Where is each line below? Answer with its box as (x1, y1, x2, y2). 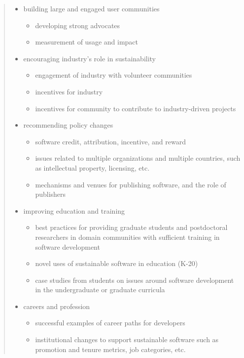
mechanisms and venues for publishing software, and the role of (35, 179, 226, 189)
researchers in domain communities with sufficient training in (35, 231, 220, 242)
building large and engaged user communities (23, 3, 160, 13)
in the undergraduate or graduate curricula (35, 284, 165, 295)
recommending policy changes (23, 120, 113, 130)
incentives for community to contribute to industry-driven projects (35, 103, 236, 113)
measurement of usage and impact (35, 37, 139, 47)
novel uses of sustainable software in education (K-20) (35, 258, 198, 268)
